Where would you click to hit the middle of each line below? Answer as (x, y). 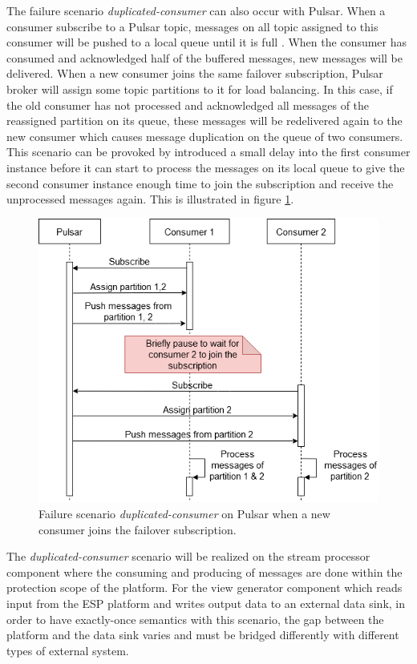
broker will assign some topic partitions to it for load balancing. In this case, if (200, 89)
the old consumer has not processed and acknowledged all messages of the (188, 105)
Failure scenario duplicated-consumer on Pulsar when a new (184, 514)
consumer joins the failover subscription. (138, 529)
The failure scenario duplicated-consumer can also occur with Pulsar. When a (196, 10)
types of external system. (68, 650)
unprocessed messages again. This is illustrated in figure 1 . (150, 199)
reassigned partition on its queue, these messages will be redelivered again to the (204, 121)
